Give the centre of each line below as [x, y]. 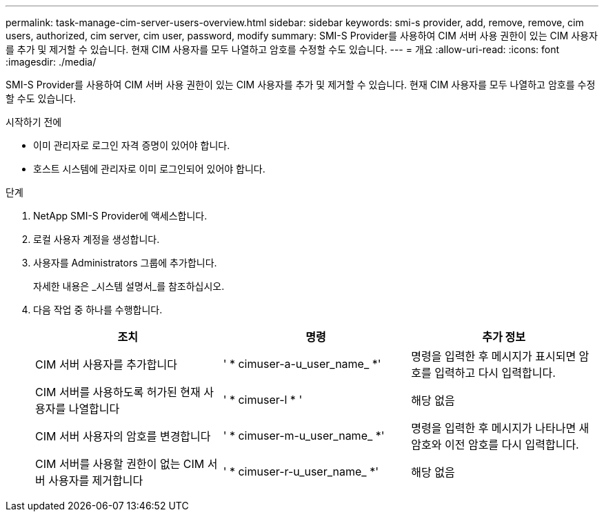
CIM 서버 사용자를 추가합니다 [106, 364]
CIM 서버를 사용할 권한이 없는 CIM [120, 464]
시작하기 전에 [34, 122]
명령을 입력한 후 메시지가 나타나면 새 [500, 428]
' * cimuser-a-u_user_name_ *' [302, 364]
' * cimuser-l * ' [263, 400]
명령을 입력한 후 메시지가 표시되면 [494, 356]
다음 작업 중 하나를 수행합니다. [98, 310]
